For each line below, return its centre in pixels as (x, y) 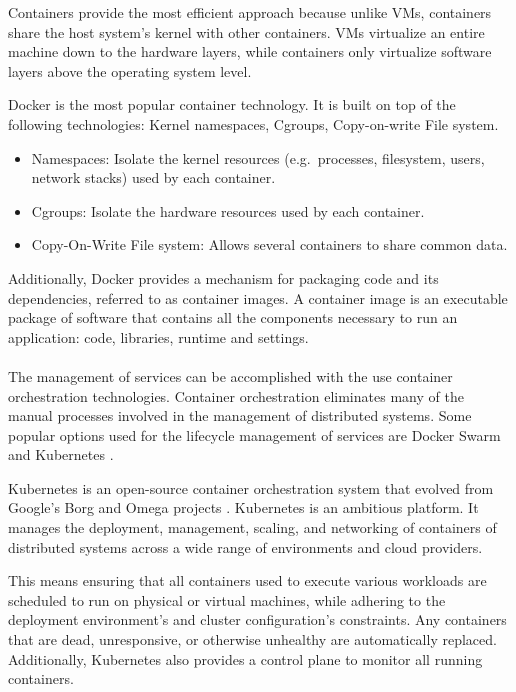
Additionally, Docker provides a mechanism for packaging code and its (223, 277)
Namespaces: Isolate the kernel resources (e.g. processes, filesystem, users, (258, 157)
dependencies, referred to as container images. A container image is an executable (258, 297)
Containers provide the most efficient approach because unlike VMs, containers (250, 12)
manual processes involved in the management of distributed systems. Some (240, 415)
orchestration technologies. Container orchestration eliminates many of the (236, 395)
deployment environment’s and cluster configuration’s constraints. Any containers (257, 619)
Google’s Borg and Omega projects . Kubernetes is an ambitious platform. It (243, 507)
